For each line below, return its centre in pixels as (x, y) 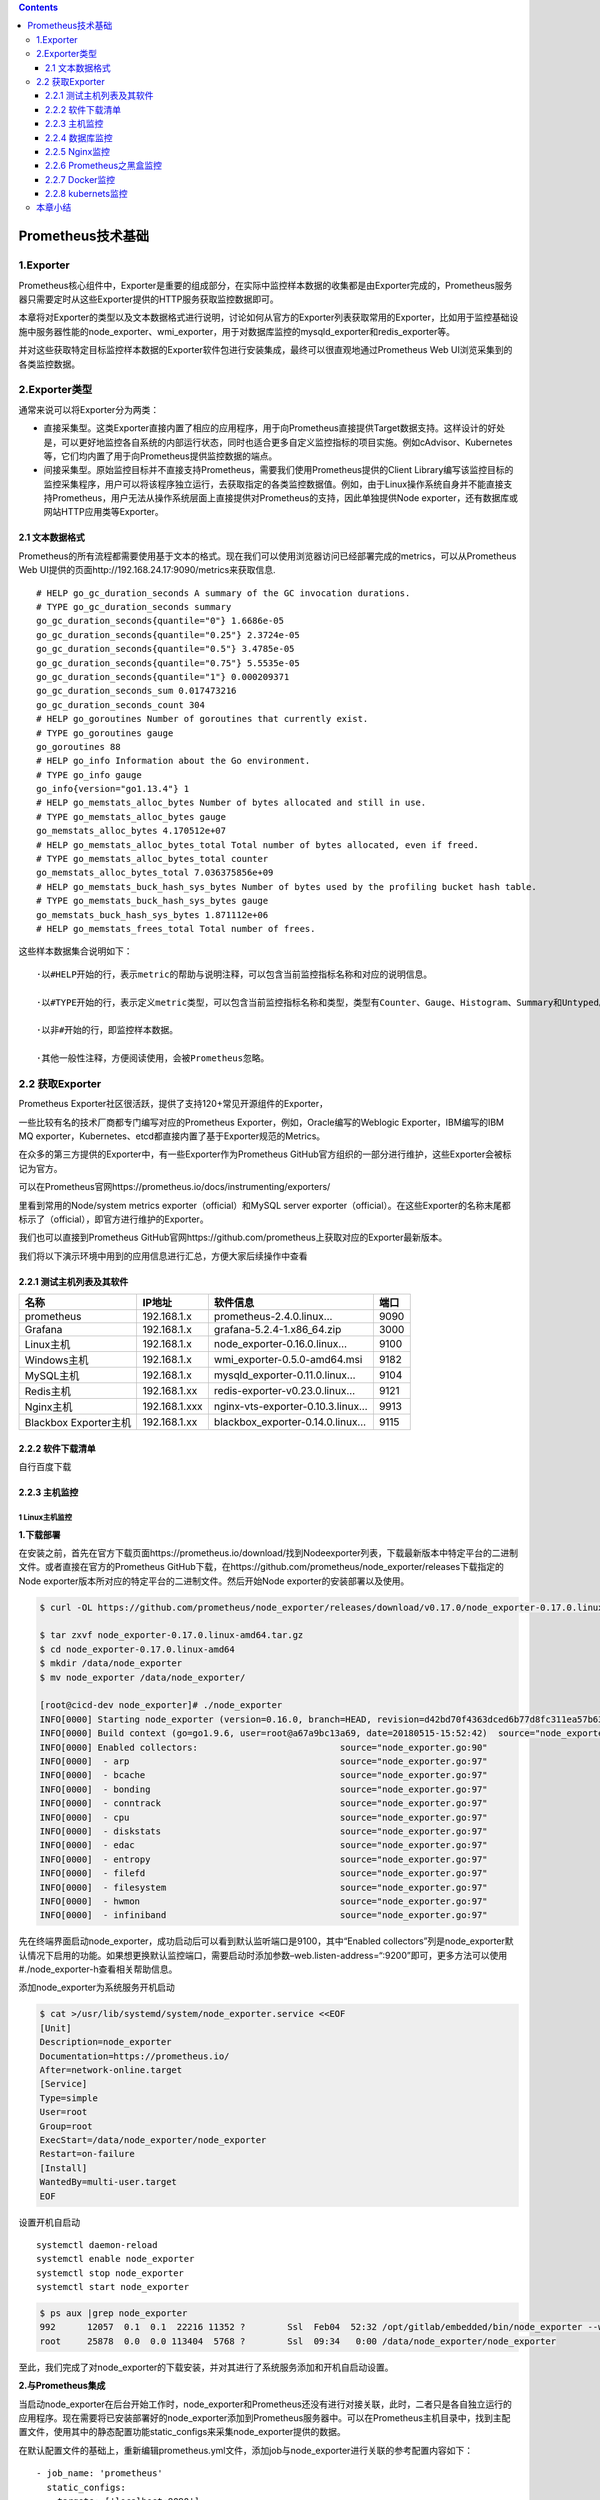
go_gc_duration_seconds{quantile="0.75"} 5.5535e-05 (168, 663)
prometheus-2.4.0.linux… (273, 1317)
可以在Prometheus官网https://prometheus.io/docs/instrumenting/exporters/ (174, 1187)
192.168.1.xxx (173, 1407)
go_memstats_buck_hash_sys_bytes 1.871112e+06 (152, 914)
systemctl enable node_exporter (115, 2259)
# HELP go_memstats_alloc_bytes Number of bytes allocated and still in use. (231, 803)
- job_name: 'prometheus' (100, 2473)
